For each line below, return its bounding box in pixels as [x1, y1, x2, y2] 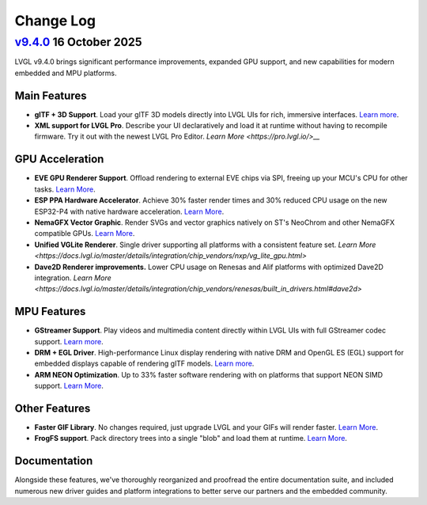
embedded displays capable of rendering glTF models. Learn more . [34, 359, 255, 368]
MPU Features [14, 305, 86, 318]
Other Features [14, 401, 91, 415]
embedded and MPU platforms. [14, 68, 117, 78]
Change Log [14, 12, 96, 29]
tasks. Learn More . [34, 184, 96, 194]
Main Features [14, 89, 87, 102]
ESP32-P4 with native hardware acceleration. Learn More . [34, 207, 225, 216]
